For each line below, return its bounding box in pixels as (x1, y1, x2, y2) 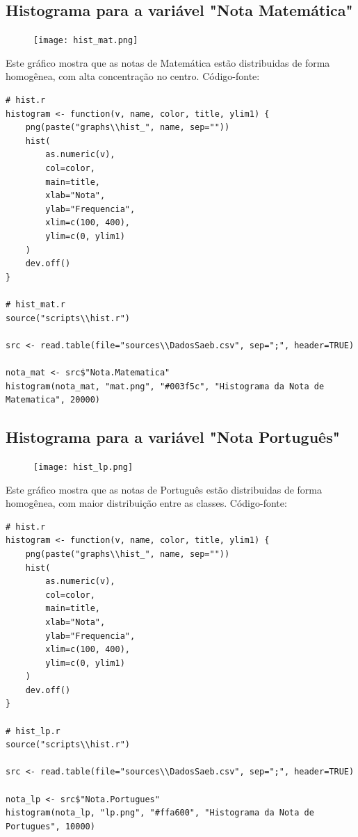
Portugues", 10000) (6, 821, 95, 831)
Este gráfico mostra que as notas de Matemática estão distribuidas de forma (6, 55, 330, 70)
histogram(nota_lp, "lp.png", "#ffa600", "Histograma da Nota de (6, 808, 314, 818)
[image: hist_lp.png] (33, 462, 133, 472)
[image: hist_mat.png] (33, 35, 138, 46)
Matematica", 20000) (6, 395, 101, 405)
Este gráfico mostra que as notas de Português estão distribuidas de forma (6, 482, 323, 496)
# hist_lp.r (6, 726, 60, 736)
